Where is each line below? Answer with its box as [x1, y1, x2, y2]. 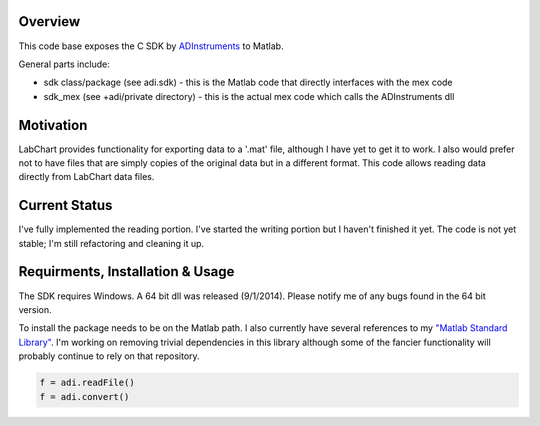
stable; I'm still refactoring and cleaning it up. [18, 237, 205, 249]
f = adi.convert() [39, 391, 130, 402]
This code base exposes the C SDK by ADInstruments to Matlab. [18, 40, 284, 52]
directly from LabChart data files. [18, 171, 155, 183]
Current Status [18, 197, 113, 214]
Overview [18, 13, 81, 30]
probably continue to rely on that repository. [18, 350, 200, 362]
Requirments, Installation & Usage [18, 263, 235, 280]
